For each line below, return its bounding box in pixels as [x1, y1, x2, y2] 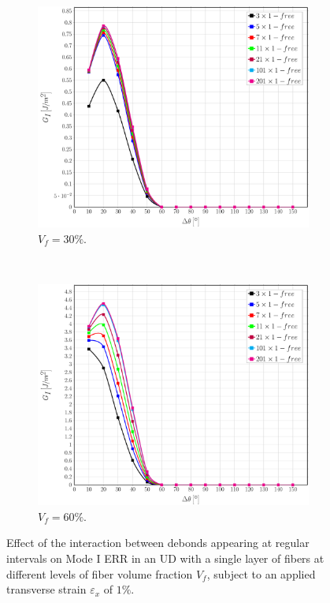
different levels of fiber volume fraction [6, 565, 193, 582]
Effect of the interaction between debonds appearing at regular [6, 534, 310, 551]
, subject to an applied [206, 565, 316, 582]
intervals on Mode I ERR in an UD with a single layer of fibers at [6, 549, 324, 566]
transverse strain [6, 581, 87, 597]
